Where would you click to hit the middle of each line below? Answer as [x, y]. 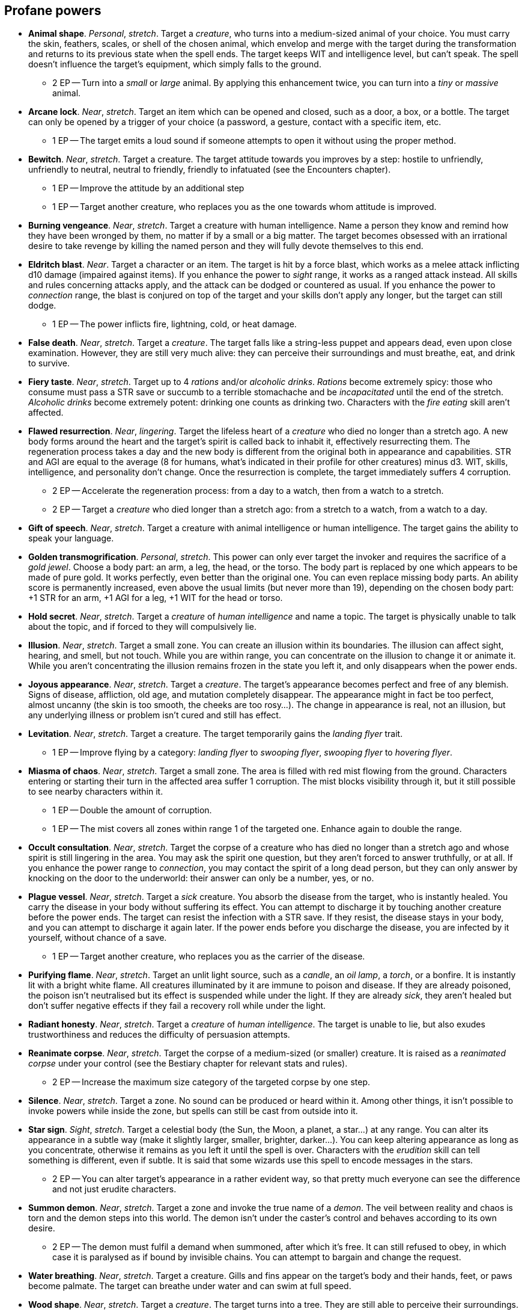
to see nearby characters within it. [96, 792]
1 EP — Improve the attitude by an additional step [148, 188]
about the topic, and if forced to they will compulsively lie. [142, 627]
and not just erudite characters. [114, 1189]
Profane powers [53, 11]
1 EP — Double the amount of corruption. [132, 810]
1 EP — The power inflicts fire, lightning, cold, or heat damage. [174, 324]
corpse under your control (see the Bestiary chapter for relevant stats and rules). [188, 1064]
